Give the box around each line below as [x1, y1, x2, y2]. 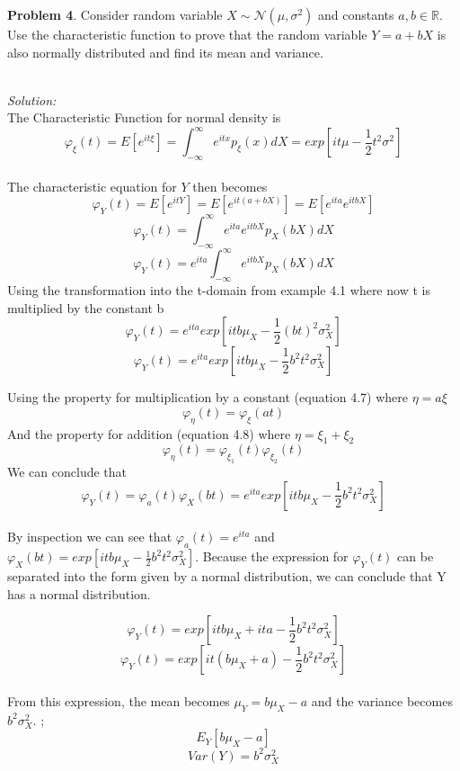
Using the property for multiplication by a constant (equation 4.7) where [7, 388, 409, 407]
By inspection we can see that [7, 527, 172, 546]
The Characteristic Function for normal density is [7, 108, 281, 127]
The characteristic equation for [7, 176, 177, 195]
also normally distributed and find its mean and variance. [7, 42, 323, 61]
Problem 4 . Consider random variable [7, 5, 223, 23]
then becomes [192, 176, 268, 195]
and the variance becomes [311, 691, 453, 710]
